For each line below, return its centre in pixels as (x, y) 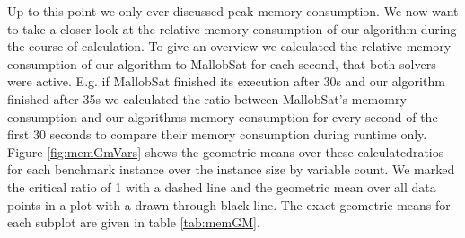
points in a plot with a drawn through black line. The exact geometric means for (229, 204)
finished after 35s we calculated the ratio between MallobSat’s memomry (207, 98)
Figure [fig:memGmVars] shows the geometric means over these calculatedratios (226, 151)
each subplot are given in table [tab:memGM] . (134, 222)
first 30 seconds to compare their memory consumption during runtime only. (217, 134)
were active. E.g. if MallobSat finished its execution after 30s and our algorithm (226, 81)
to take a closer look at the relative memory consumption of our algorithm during (232, 28)
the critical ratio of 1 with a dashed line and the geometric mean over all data (222, 186)
